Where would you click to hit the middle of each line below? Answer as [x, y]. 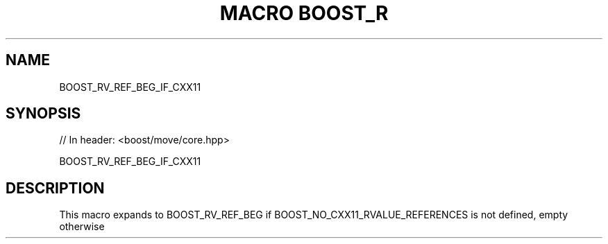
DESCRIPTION [55, 188]
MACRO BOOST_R [304, 13]
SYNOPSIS [43, 114]
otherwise [82, 227]
